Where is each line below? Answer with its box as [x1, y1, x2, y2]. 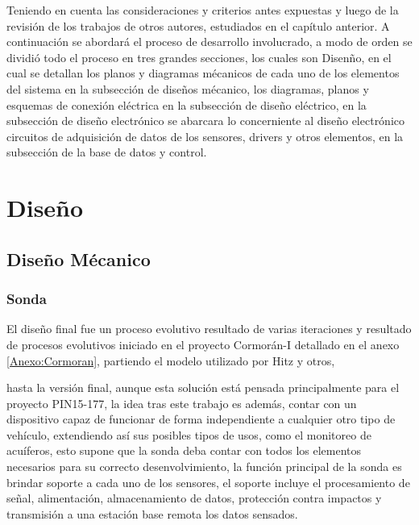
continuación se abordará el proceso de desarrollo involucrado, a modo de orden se [6, 33, 413, 50]
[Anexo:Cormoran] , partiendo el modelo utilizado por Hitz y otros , [6, 352, 335, 369]
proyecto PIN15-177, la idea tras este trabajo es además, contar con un [6, 394, 357, 411]
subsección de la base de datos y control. [6, 144, 207, 160]
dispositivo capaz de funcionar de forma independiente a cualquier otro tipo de [6, 410, 396, 427]
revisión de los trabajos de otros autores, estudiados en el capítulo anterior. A [6, 17, 390, 34]
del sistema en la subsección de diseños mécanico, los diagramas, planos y [6, 80, 369, 97]
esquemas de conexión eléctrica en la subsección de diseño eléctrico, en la [6, 96, 367, 113]
